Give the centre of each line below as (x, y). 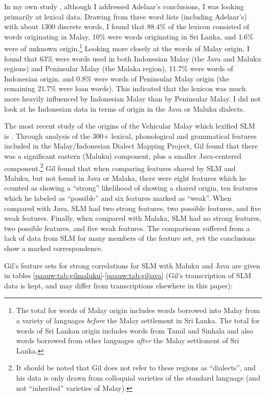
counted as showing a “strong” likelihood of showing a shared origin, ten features (131, 188)
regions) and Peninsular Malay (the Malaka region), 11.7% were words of (119, 68)
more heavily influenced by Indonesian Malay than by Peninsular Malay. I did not (132, 98)
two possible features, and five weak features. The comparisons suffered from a (127, 228)
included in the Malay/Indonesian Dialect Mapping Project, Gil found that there (131, 146)
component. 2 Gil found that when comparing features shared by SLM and (120, 167)
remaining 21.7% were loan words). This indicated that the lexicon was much (125, 88)
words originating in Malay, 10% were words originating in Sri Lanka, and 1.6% (129, 36)
